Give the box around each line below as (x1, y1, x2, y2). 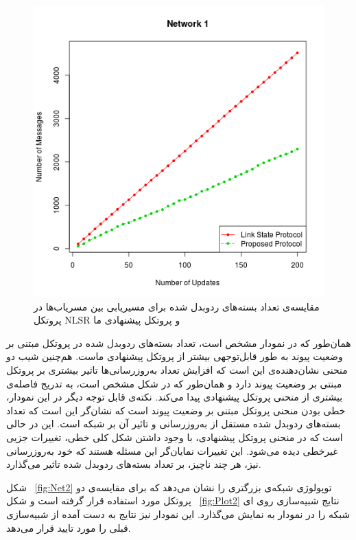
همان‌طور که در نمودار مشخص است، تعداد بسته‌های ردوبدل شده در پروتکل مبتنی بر (6, 335, 351, 350)
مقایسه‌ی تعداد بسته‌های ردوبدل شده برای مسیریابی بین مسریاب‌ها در (34, 299, 320, 313)
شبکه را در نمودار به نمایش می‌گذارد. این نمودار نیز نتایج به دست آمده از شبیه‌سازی (6, 506, 351, 521)
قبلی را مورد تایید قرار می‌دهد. (6, 520, 131, 535)
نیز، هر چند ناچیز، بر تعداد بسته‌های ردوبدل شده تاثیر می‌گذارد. (6, 457, 261, 471)
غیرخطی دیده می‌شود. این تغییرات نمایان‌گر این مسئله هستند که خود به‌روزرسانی (6, 443, 338, 458)
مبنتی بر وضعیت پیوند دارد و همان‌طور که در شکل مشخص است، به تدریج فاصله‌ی (6, 376, 342, 390)
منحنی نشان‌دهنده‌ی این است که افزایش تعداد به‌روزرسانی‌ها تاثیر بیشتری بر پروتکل (6, 362, 348, 376)
